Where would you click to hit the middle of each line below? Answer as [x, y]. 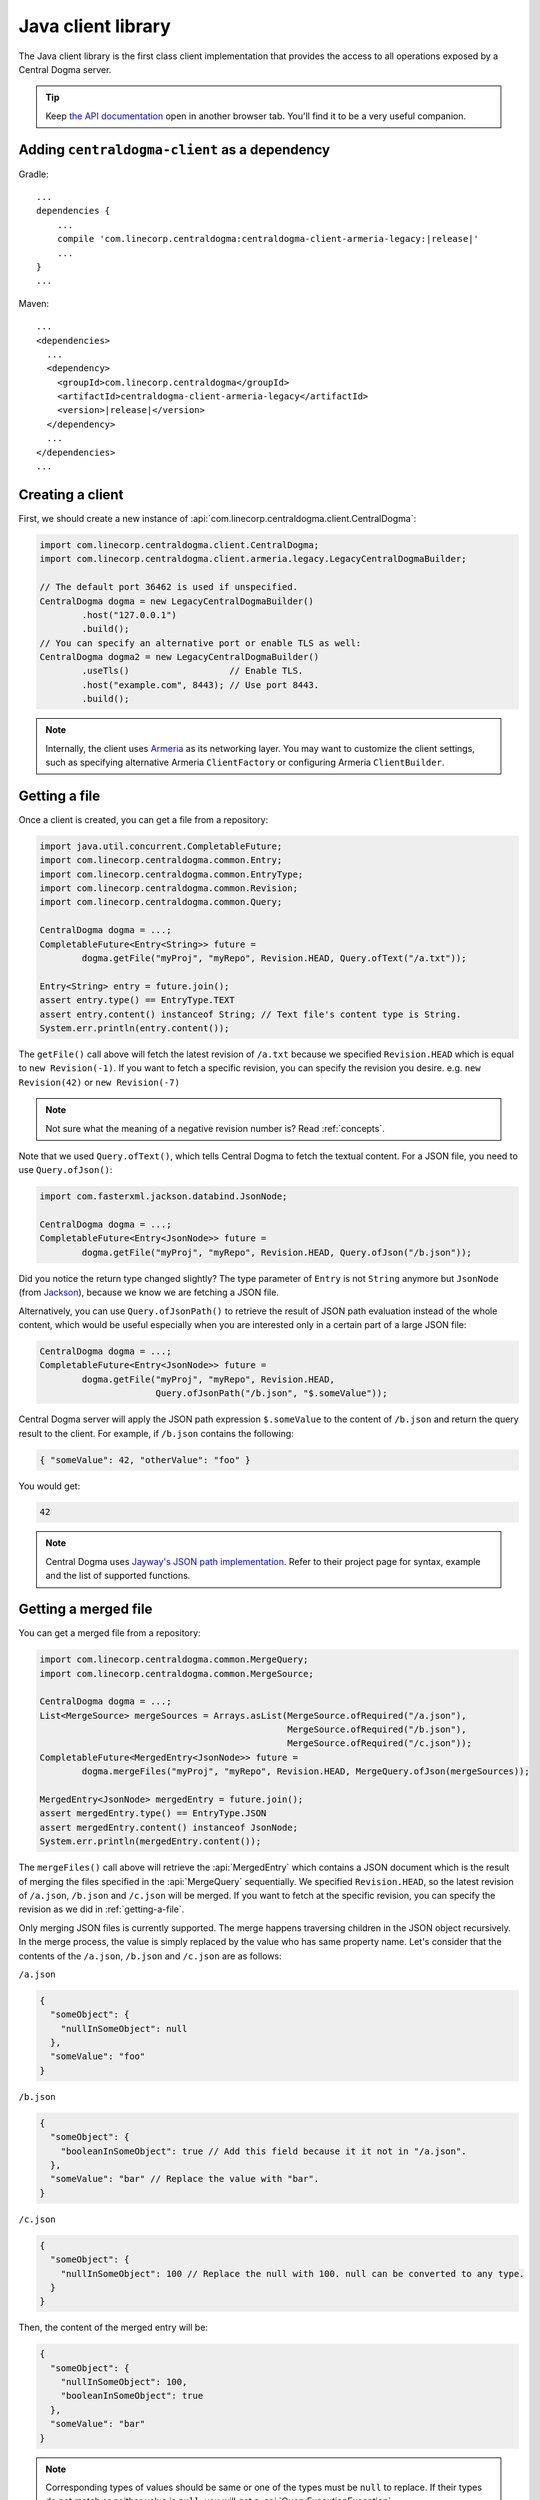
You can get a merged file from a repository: [109, 1633]
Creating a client [71, 494]
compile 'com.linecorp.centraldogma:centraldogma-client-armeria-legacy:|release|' [268, 239]
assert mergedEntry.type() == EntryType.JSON [153, 1813]
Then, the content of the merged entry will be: [113, 2327]
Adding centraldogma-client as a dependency [174, 149]
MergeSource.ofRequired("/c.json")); [379, 1743]
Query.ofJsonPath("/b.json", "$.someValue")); [271, 1393]
